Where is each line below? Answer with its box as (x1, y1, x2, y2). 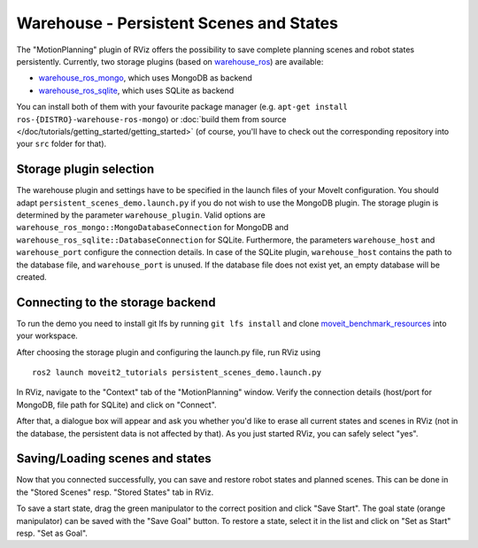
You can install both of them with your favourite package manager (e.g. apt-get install (16, 102, 349, 112)
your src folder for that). (16, 138, 107, 150)
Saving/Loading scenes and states (16, 452, 212, 467)
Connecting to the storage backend (16, 295, 216, 310)
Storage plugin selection (16, 162, 155, 177)
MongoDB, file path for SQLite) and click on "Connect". (16, 399, 217, 410)
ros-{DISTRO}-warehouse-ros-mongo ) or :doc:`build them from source (16, 113, 287, 124)
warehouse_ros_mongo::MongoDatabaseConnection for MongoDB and (16, 222, 289, 233)
